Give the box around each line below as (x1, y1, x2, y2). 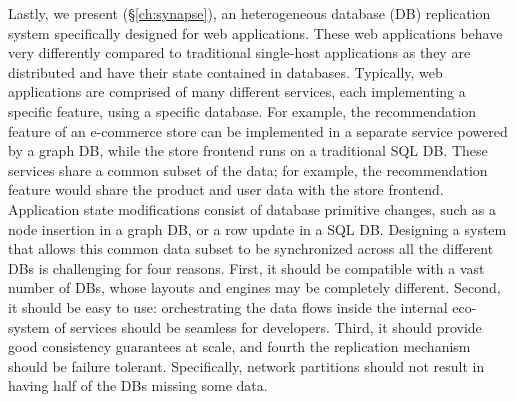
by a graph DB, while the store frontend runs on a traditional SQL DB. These (8, 140, 488, 161)
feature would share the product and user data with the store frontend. (8, 179, 444, 200)
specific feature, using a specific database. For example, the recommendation (8, 100, 477, 121)
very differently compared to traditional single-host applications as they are (8, 42, 471, 63)
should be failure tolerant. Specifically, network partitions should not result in (8, 355, 485, 376)
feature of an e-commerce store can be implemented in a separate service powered (8, 120, 508, 141)
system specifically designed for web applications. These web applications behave (8, 22, 503, 43)
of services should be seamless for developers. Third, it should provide (54, 316, 482, 337)
